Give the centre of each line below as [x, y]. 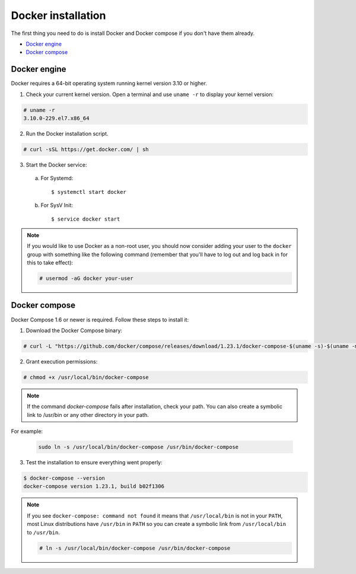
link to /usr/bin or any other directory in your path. [88, 414]
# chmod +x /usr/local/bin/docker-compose [86, 377]
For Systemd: [57, 178]
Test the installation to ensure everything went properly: [94, 463]
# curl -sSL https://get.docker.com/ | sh [86, 149]
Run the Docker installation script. [67, 133]
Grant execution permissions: [62, 361]
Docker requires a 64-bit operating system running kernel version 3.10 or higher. [109, 84]
